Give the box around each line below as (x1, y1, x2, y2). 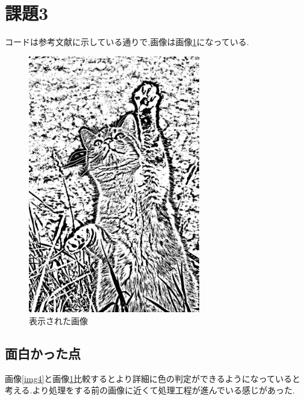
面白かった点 (5, 343, 81, 362)
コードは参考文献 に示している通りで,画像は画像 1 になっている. (5, 35, 249, 48)
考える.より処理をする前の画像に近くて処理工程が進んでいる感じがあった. (5, 384, 295, 396)
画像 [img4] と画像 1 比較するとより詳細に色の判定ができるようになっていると (5, 372, 301, 384)
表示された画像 (29, 314, 88, 327)
